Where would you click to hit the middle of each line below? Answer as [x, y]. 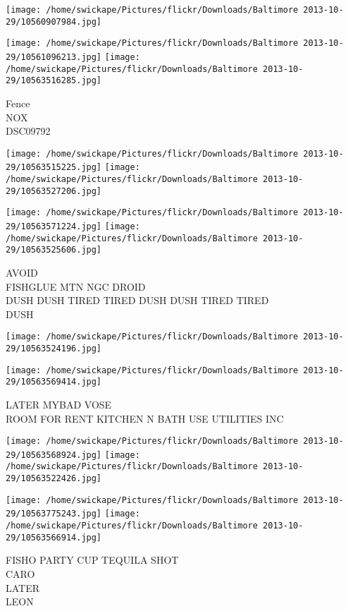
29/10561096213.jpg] [54, 57]
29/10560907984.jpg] [54, 22]
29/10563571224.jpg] [54, 226]
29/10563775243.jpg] [54, 514]
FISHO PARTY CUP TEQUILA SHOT [92, 560]
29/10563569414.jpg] [54, 382]
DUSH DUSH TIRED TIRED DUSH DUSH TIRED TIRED [137, 300]
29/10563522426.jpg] [54, 479]
